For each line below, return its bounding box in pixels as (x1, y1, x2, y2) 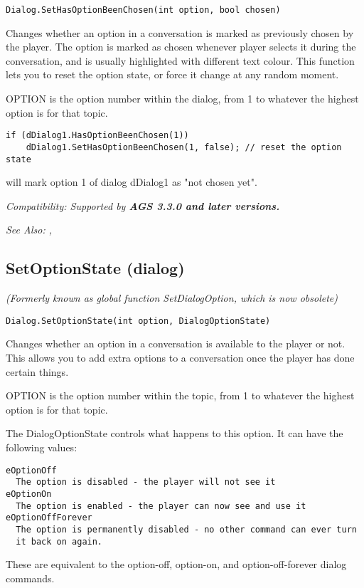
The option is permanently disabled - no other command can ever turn (16, 524, 357, 535)
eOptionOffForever (6, 513, 92, 523)
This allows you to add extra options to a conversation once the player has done (6, 350, 355, 365)
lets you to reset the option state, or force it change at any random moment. (6, 67, 339, 82)
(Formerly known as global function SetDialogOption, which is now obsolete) (6, 290, 338, 305)
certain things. (6, 364, 69, 379)
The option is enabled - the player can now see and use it (16, 500, 306, 511)
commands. (6, 570, 55, 585)
